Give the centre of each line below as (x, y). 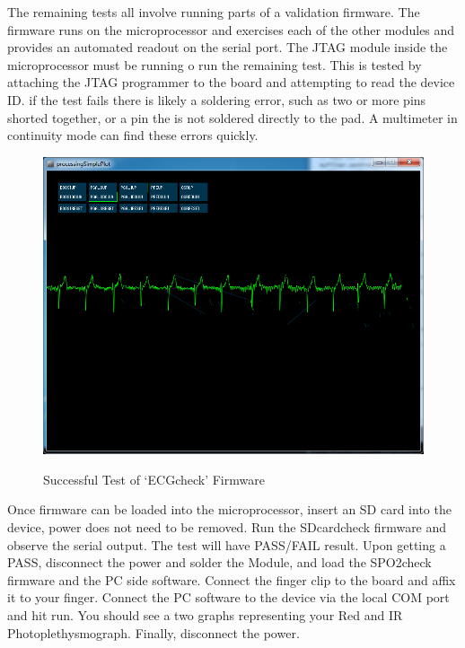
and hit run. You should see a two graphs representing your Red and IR (205, 615)
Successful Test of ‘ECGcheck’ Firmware (154, 479)
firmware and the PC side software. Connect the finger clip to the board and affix (232, 579)
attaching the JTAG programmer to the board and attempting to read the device (231, 82)
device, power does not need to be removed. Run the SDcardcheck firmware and (227, 527)
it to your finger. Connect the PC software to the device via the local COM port (228, 597)
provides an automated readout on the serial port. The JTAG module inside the (228, 47)
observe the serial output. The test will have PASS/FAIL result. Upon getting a (227, 544)
